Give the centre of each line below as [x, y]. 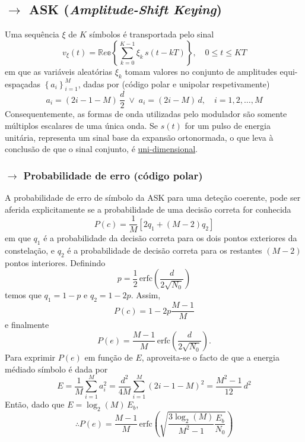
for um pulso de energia [228, 126]
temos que [23, 295]
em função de [109, 357]
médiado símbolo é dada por [56, 369]
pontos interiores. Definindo [55, 262]
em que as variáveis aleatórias [59, 71]
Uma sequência [32, 34]
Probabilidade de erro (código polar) [113, 175]
